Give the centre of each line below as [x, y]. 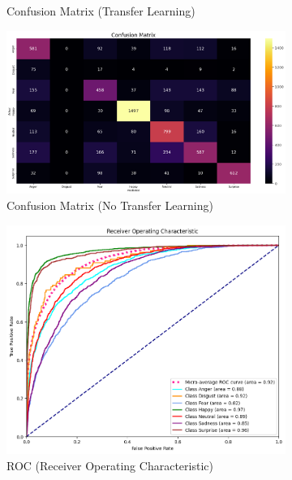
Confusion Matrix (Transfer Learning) [101, 11]
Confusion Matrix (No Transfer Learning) [110, 205]
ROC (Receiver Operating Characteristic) [110, 465]
